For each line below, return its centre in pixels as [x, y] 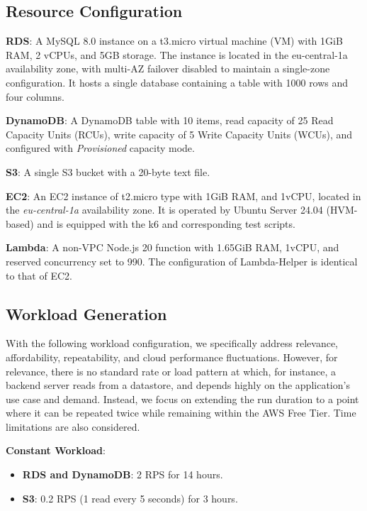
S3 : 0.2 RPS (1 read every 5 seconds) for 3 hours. [130, 498]
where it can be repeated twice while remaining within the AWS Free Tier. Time [181, 413]
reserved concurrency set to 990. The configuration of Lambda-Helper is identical [182, 261]
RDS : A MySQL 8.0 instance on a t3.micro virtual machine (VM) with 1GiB [174, 41]
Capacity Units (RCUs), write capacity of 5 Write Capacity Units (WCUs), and [179, 134]
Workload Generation [86, 313]
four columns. [35, 96]
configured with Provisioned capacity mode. [100, 148]
